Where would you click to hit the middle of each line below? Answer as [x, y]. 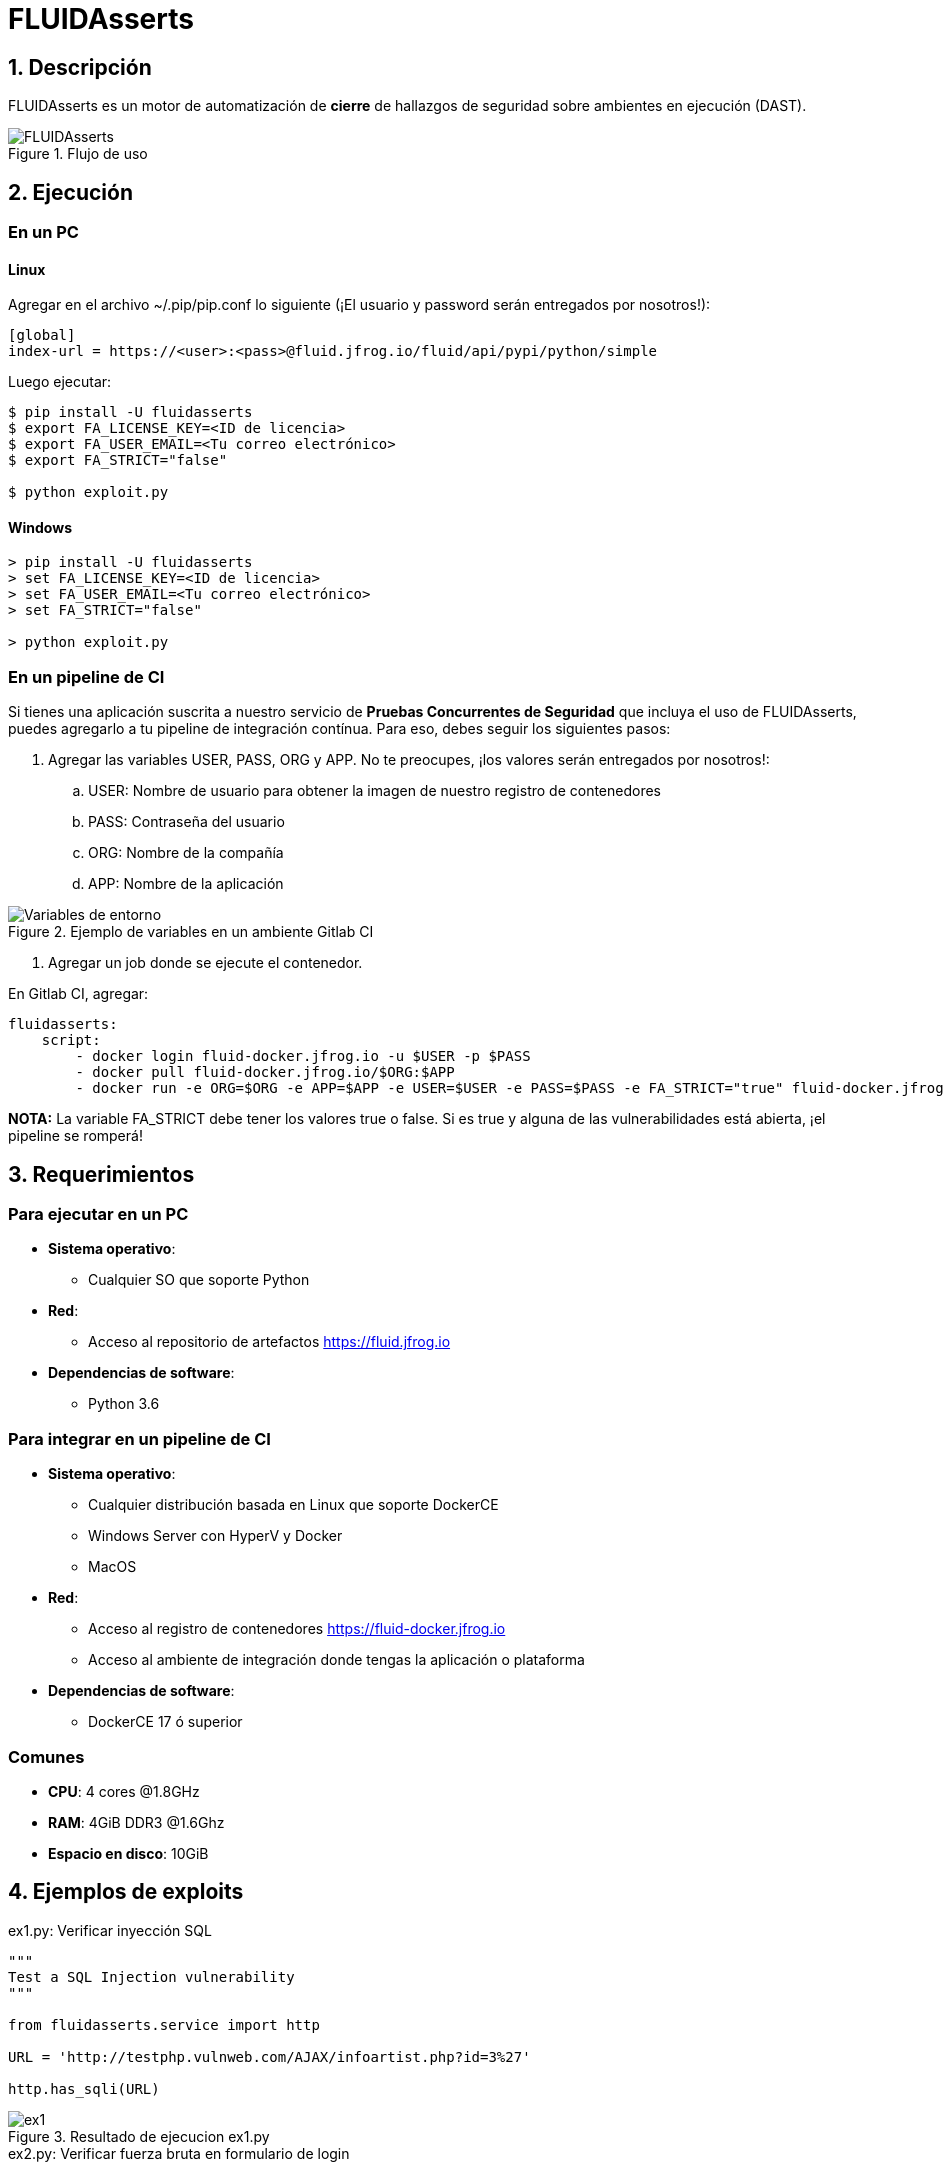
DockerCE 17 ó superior [165, 1722]
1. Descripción [80, 67]
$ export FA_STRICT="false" [118, 460]
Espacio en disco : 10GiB [128, 1853]
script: [71, 1040]
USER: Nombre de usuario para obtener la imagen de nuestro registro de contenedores [375, 791]
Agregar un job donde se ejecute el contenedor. [205, 963]
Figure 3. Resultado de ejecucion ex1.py [139, 2136]
